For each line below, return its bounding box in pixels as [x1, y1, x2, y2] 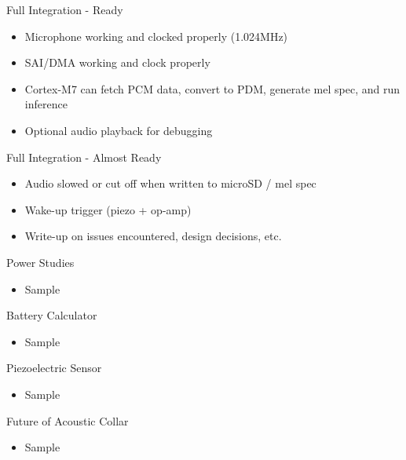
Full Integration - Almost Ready [6, 148, 162, 165]
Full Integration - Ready [6, 2, 123, 17]
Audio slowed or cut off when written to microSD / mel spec [24, 175, 316, 192]
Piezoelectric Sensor [6, 360, 102, 376]
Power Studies [6, 254, 75, 270]
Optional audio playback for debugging [24, 122, 213, 138]
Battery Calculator [6, 307, 97, 323]
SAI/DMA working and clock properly [24, 54, 210, 71]
